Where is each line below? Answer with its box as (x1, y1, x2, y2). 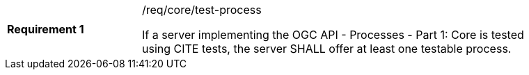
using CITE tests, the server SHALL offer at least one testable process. (142, 42, 512, 56)
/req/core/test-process (142, 3, 262, 17)
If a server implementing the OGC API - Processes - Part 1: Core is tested (142, 28, 524, 42)
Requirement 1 (7, 22, 84, 36)
